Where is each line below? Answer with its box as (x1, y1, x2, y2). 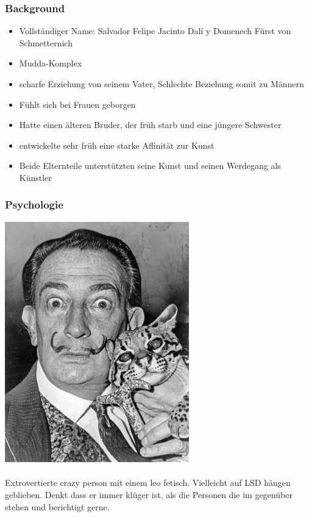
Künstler (19, 171, 52, 184)
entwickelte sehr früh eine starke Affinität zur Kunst (19, 138, 215, 151)
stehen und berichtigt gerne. (5, 500, 110, 513)
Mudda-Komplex (19, 57, 82, 70)
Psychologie (5, 197, 63, 212)
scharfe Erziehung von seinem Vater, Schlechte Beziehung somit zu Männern (19, 77, 304, 90)
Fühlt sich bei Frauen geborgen (19, 98, 136, 110)
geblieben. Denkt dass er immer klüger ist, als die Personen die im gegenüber (5, 488, 293, 501)
